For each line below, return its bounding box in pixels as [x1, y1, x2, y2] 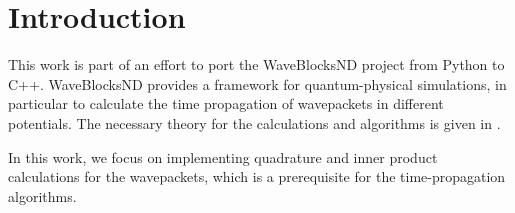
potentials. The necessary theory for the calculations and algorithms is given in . [8, 112, 501, 133]
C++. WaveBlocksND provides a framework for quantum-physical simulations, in [8, 73, 507, 94]
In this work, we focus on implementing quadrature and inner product [8, 146, 438, 167]
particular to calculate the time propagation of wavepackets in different [8, 93, 444, 114]
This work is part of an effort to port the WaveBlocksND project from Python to [8, 54, 505, 75]
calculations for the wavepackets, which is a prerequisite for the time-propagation [8, 166, 506, 187]
